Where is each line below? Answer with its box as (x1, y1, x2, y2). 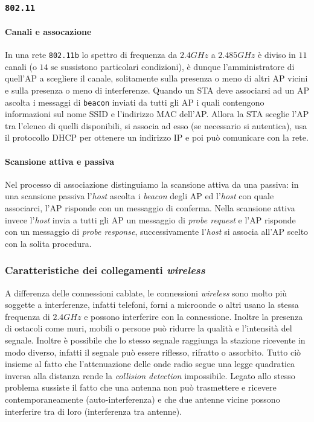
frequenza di (5, 310, 50, 322)
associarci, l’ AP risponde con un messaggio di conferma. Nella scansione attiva (5, 202, 295, 214)
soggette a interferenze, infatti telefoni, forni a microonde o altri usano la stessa (5, 298, 299, 311)
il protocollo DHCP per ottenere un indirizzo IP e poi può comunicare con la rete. (5, 131, 309, 144)
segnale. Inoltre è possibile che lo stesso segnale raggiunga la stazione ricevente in (5, 334, 306, 347)
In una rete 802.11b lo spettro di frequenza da (5, 48, 178, 61)
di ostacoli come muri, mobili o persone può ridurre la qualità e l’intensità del (5, 322, 292, 334)
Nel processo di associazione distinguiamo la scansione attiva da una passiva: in (5, 177, 299, 190)
